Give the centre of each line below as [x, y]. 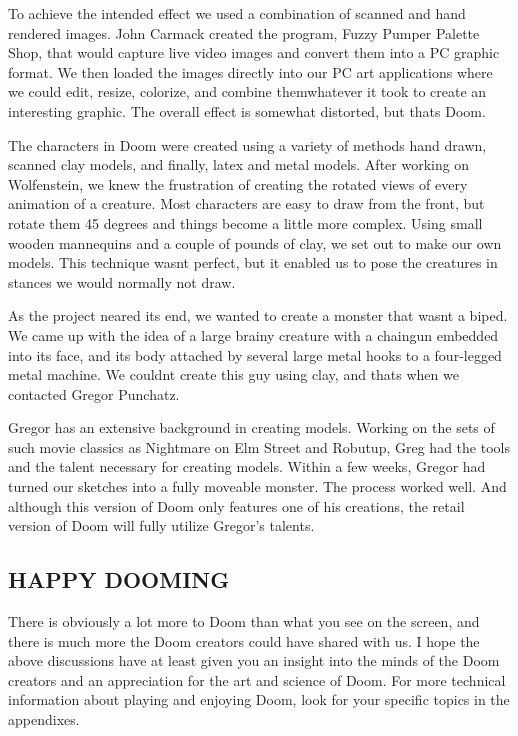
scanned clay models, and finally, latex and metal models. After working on [239, 164]
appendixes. [44, 719]
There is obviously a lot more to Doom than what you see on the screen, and [244, 621]
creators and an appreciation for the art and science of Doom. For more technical [257, 679]
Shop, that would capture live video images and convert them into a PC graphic [254, 52]
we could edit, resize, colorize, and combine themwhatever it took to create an [247, 91]
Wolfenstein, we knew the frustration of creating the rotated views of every [238, 183]
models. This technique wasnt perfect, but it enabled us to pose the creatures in [253, 262]
